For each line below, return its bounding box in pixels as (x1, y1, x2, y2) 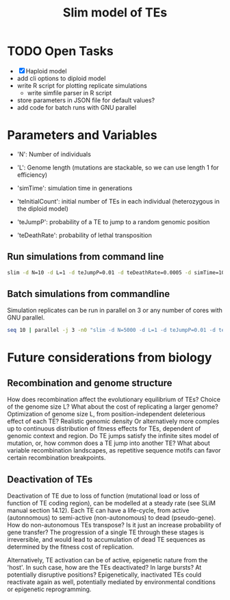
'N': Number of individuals (16, 149, 91, 158)
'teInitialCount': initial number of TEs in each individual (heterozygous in (16, 197, 220, 205)
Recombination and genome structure (7, 377, 172, 389)
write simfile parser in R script (27, 88, 112, 97)
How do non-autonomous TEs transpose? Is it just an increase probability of (7, 521, 222, 529)
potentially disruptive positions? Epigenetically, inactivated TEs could (7, 571, 202, 579)
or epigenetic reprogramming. (7, 585, 92, 594)
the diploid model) (16, 204, 68, 213)
